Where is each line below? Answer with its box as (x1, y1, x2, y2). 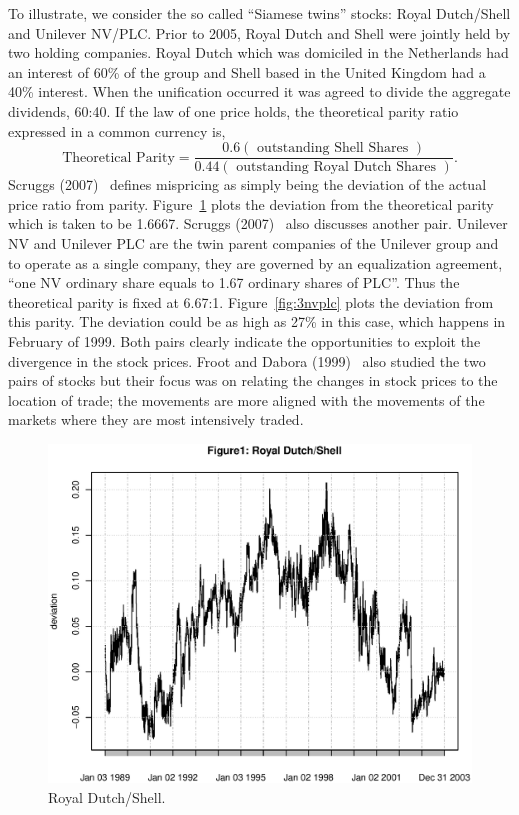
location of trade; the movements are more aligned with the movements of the (8, 389, 485, 410)
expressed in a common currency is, (8, 120, 226, 141)
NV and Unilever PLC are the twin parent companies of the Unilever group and (8, 233, 499, 253)
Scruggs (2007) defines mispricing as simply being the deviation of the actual (8, 174, 487, 195)
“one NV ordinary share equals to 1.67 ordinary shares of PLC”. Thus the (8, 272, 460, 293)
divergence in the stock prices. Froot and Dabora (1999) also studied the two (8, 350, 486, 371)
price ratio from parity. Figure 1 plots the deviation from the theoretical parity (8, 193, 494, 214)
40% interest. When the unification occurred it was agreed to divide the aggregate (8, 81, 511, 102)
